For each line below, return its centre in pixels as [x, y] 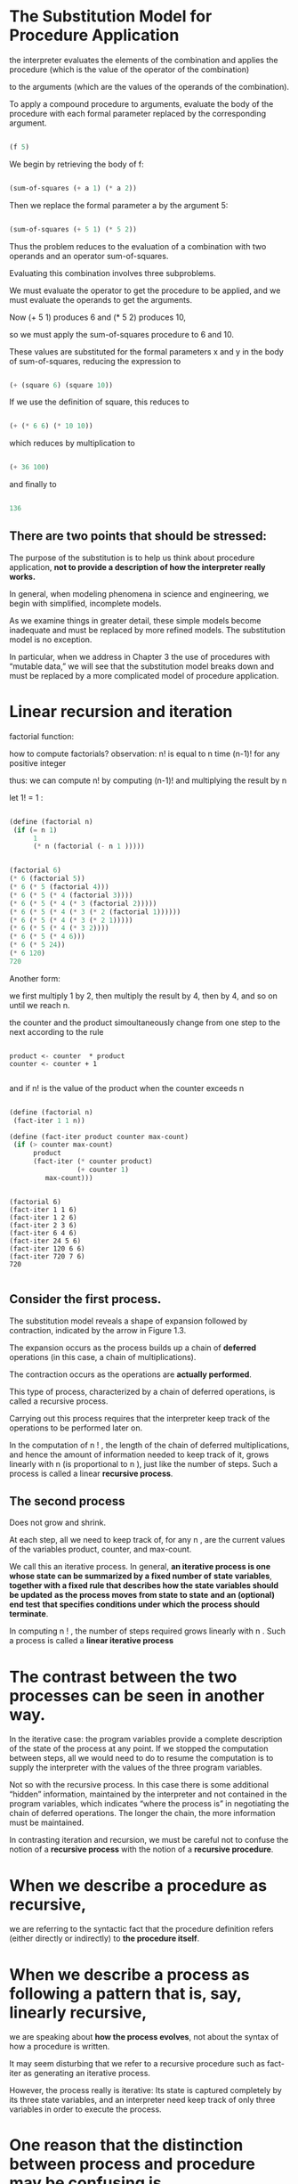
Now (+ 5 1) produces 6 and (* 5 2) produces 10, [98, 317]
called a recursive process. [59, 1401]
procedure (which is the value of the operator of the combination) [129, 69]
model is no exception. [51, 640]
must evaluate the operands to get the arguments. [101, 299]
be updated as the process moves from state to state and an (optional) [142, 1595]
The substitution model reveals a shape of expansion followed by [128, 1321]
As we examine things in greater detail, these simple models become [135, 620]
